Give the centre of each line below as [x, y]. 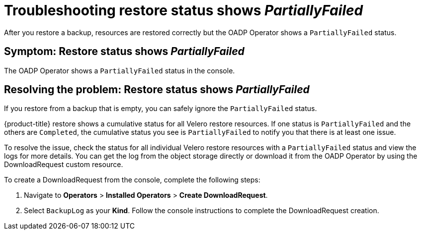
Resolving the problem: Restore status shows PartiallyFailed [157, 90]
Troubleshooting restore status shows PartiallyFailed [184, 10]
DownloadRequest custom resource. [64, 165]
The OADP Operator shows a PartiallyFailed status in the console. [120, 70]
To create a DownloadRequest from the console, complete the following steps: [132, 180]
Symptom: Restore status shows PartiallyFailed [124, 52]
